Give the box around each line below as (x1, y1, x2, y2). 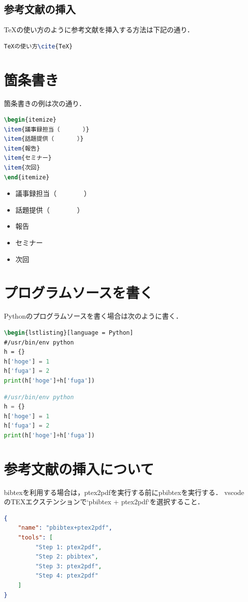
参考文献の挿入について (4, 458, 154, 478)
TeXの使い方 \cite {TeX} (4, 43, 73, 50)
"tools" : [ (18, 534, 53, 541)
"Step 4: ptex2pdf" (35, 572, 99, 580)
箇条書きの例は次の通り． (4, 98, 86, 108)
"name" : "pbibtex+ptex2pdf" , (18, 524, 112, 532)
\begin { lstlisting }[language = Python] (4, 329, 133, 336)
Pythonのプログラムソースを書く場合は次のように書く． (4, 311, 183, 321)
